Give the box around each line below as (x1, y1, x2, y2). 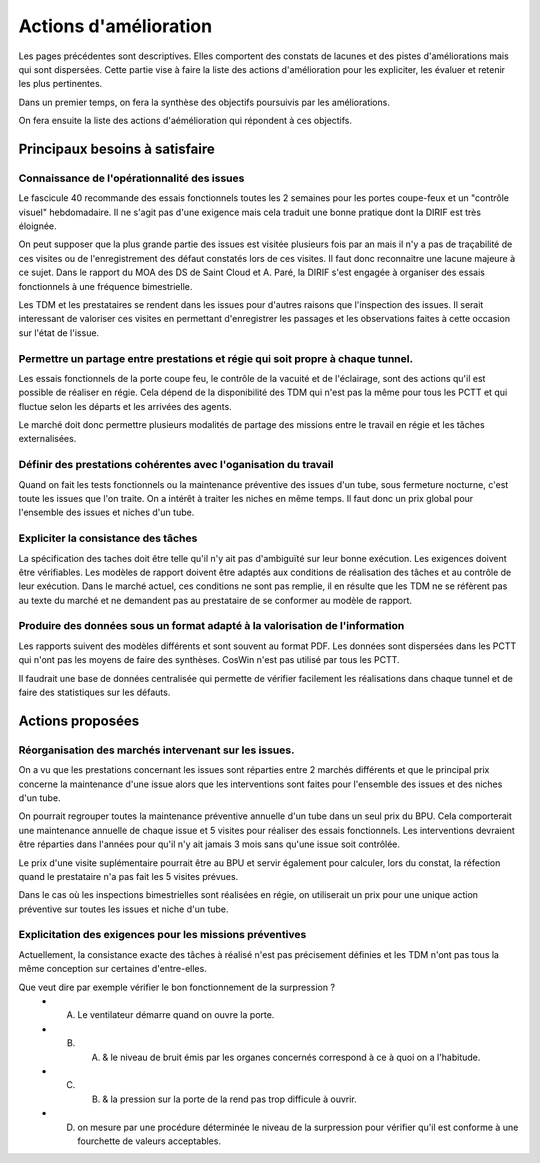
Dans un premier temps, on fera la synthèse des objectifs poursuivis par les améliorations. (18, 96, 390, 108)
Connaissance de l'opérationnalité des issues (18, 171, 245, 185)
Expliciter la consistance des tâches (18, 531, 198, 545)
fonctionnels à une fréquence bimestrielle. (18, 280, 193, 292)
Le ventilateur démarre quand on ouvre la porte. (77, 1009, 275, 1021)
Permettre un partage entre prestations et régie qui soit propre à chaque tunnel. (18, 351, 414, 365)
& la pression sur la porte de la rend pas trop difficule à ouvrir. (102, 1093, 357, 1105)
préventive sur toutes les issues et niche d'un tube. (18, 903, 229, 915)
